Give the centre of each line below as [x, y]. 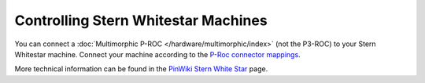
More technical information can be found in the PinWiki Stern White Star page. [141, 69]
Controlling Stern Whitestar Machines [141, 20]
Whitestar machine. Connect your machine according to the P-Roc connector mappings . [157, 54]
